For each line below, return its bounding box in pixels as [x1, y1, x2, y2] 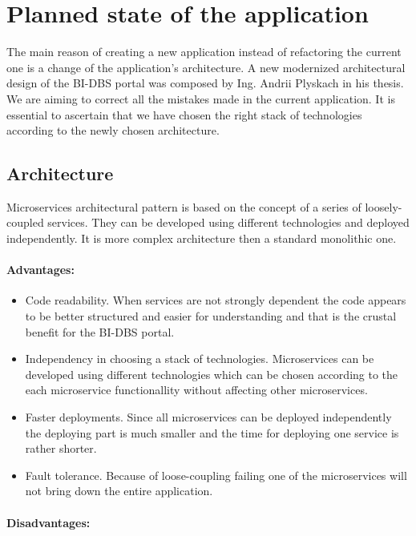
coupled [6, 214, 44, 231]
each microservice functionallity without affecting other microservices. [25, 381, 368, 398]
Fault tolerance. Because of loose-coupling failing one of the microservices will [25, 466, 407, 483]
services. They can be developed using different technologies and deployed [47, 214, 410, 231]
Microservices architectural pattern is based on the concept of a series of [6, 198, 361, 215]
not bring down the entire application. [25, 482, 213, 499]
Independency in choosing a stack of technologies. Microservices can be [25, 350, 374, 367]
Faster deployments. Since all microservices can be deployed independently [25, 409, 392, 425]
